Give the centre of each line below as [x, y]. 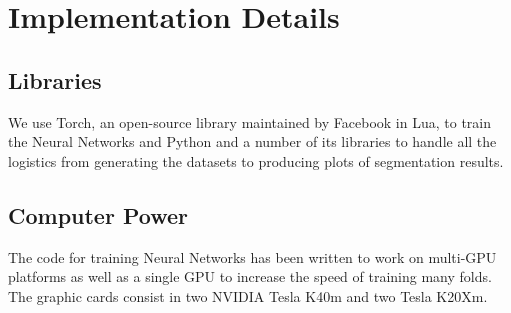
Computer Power [98, 214]
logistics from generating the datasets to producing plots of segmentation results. [256, 160]
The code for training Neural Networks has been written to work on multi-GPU [252, 256]
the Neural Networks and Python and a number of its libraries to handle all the [252, 141]
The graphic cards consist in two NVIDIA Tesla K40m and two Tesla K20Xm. [248, 295]
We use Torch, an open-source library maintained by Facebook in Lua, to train [249, 121]
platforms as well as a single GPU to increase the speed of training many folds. [250, 276]
